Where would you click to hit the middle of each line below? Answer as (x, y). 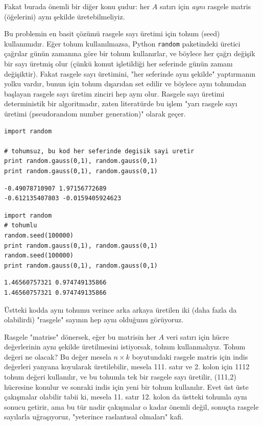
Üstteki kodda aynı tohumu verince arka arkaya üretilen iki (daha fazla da (121, 309)
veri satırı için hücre (198, 336)
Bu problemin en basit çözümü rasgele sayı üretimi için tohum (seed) (112, 33)
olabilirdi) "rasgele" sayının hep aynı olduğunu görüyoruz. (94, 320)
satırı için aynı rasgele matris (206, 6)
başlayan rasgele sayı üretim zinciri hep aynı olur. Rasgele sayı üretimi (114, 93)
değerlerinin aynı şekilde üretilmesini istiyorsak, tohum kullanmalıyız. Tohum (125, 347)
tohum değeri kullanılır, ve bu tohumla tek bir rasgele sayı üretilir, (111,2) (120, 377)
